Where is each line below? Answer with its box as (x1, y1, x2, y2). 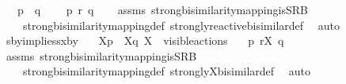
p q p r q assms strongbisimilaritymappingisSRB (17, 2, 308, 17)
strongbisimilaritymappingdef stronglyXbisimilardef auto (22, 63, 310, 79)
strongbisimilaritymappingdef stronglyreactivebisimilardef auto (22, 16, 340, 33)
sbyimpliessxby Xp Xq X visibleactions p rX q (6, 32, 284, 49)
